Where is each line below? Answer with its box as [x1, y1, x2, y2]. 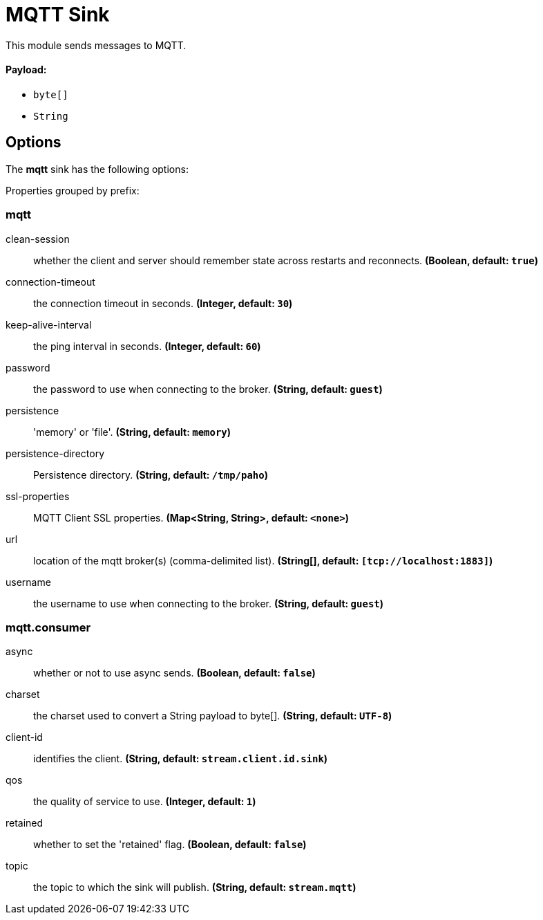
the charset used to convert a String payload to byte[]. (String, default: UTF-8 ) [33, 710, 392, 722]
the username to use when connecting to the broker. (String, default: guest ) [33, 597, 384, 609]
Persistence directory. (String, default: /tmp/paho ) [33, 468, 268, 481]
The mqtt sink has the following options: [6, 163, 189, 175]
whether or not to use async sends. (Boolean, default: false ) [33, 667, 316, 679]
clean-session [6, 232, 70, 245]
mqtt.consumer [6, 620, 91, 634]
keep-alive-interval [6, 318, 92, 331]
